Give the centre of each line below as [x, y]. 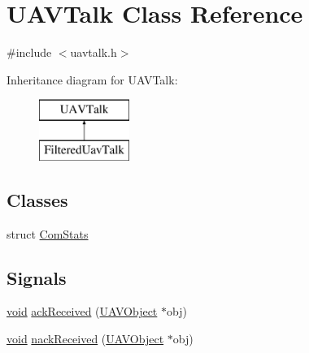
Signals [37, 277]
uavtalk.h [94, 52]
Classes [37, 199]
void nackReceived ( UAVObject [85, 339]
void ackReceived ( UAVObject [82, 311]
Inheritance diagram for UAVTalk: [92, 79]
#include [29, 52]
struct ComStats [48, 233]
